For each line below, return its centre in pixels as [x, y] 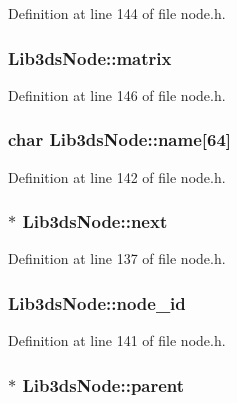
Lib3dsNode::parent [103, 384]
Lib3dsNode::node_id [97, 302]
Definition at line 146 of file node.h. [117, 94]
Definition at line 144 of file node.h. [117, 13]
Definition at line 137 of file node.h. [117, 258]
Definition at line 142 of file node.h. [117, 176]
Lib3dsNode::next [95, 221]
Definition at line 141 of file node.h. [117, 340]
